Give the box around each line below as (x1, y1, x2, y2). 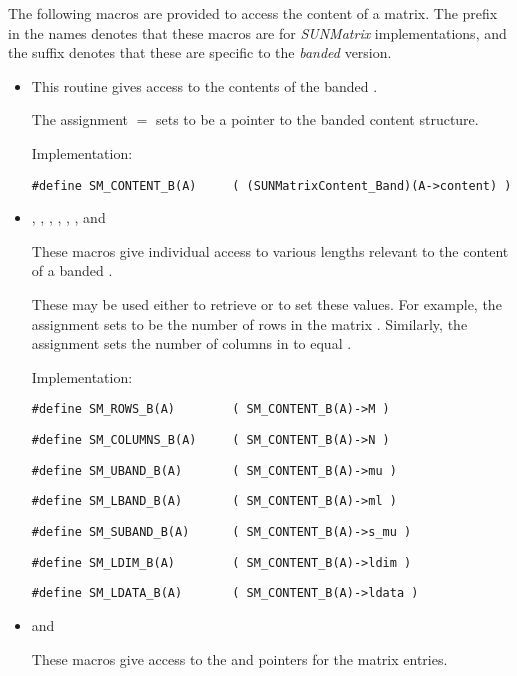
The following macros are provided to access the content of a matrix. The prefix (8, 3, 498, 23)
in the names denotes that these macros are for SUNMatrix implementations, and (8, 22, 507, 43)
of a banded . (31, 260, 113, 281)
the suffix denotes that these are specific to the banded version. (8, 42, 392, 63)
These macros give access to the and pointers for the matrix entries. (31, 648, 448, 669)
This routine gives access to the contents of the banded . (31, 75, 378, 96)
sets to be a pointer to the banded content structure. (155, 109, 479, 130)
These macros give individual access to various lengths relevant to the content (31, 240, 509, 261)
